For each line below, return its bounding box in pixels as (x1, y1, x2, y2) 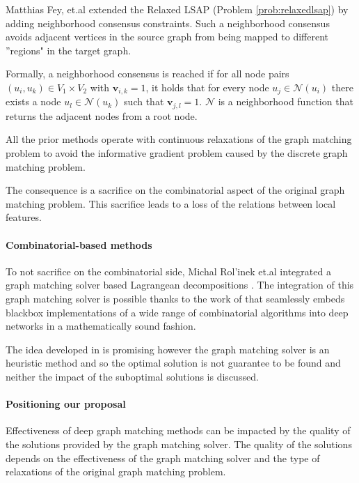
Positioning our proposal (6, 397, 126, 411)
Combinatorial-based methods (6, 237, 152, 252)
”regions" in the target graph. (6, 43, 131, 57)
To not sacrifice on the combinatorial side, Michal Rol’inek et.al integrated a (6, 263, 331, 278)
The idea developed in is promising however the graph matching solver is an (6, 342, 330, 356)
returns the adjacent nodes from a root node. (6, 108, 198, 123)
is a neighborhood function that (218, 94, 353, 109)
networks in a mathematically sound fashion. (6, 319, 196, 333)
